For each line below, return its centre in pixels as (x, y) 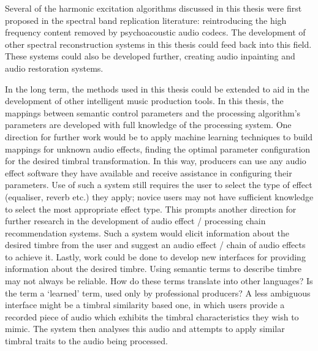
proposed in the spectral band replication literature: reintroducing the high (146, 20)
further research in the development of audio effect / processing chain (135, 221)
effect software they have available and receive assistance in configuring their (149, 172)
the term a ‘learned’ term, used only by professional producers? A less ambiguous (158, 292)
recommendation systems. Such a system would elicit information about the (147, 232)
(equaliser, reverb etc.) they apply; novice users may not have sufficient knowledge (159, 196)
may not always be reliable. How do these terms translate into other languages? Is (159, 281)
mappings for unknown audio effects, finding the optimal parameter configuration (158, 149)
